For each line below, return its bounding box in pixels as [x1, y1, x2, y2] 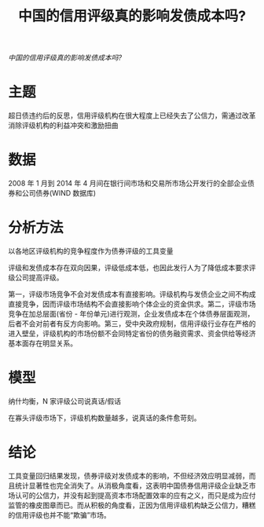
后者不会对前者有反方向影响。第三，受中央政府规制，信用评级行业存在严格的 [8, 319, 256, 328]
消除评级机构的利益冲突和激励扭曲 [8, 121, 119, 130]
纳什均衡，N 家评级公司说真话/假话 [8, 396, 122, 405]
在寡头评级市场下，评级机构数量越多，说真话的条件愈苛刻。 [8, 413, 201, 423]
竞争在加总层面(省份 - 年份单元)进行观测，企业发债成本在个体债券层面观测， [8, 309, 255, 318]
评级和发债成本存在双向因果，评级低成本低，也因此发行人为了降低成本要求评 [8, 263, 256, 272]
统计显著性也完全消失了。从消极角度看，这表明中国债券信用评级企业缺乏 [14, 481, 249, 490]
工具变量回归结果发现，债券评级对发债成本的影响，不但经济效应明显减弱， [8, 470, 249, 480]
